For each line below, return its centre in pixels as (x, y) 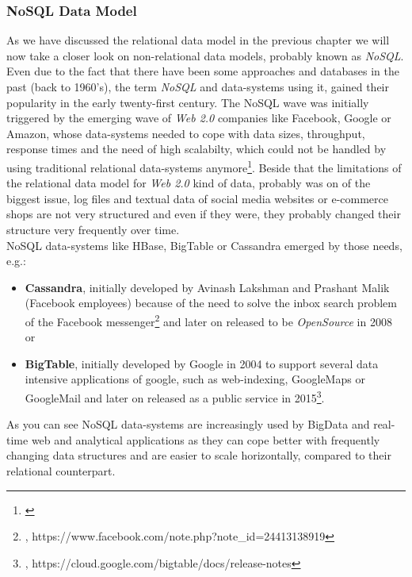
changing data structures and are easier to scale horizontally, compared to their (199, 455)
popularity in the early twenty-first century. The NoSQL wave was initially (188, 102)
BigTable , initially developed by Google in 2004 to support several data (202, 363)
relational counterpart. (61, 471)
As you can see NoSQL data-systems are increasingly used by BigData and (188, 424)
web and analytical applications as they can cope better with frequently (206, 439)
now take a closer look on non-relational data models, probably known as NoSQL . (205, 55)
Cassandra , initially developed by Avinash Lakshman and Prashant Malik (207, 287)
